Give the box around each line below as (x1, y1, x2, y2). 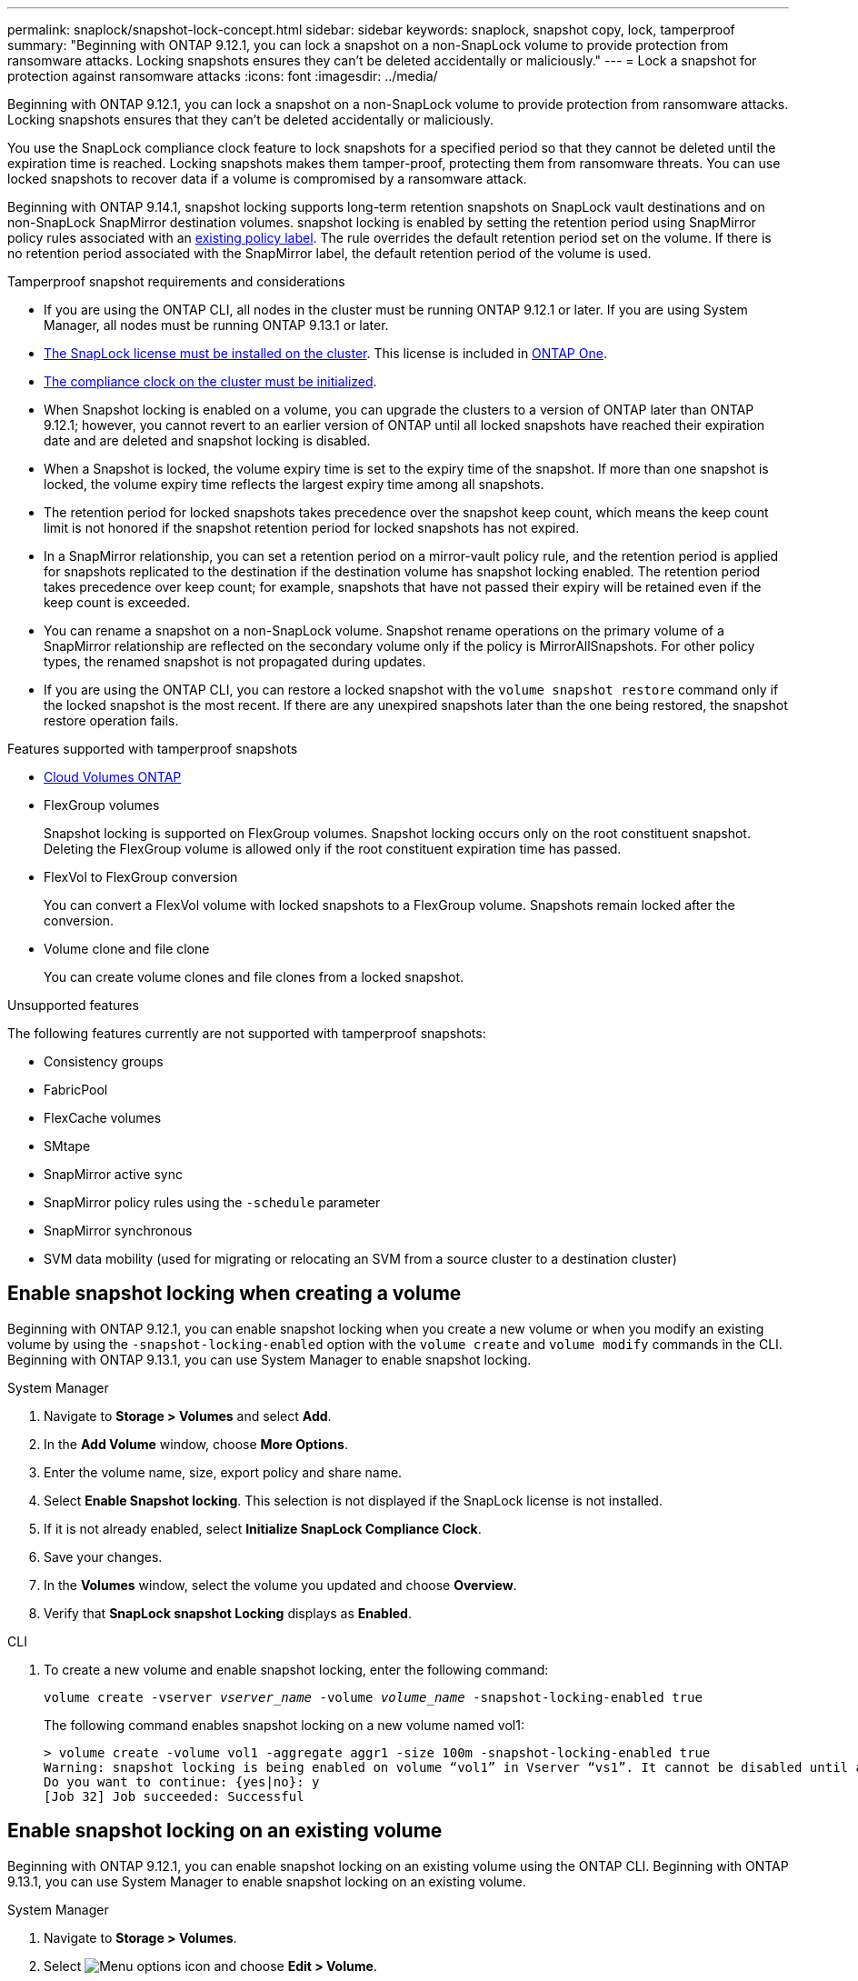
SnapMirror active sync (44, 1166, 183, 1182)
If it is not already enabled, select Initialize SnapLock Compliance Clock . (44, 1520, 482, 1536)
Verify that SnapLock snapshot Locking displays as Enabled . (44, 1605, 412, 1621)
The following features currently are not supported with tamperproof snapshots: (7, 1026, 486, 1041)
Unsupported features (7, 997, 139, 1013)
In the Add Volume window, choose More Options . (44, 1436, 348, 1452)
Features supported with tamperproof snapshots (7, 741, 298, 756)
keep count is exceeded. (44, 595, 191, 610)
